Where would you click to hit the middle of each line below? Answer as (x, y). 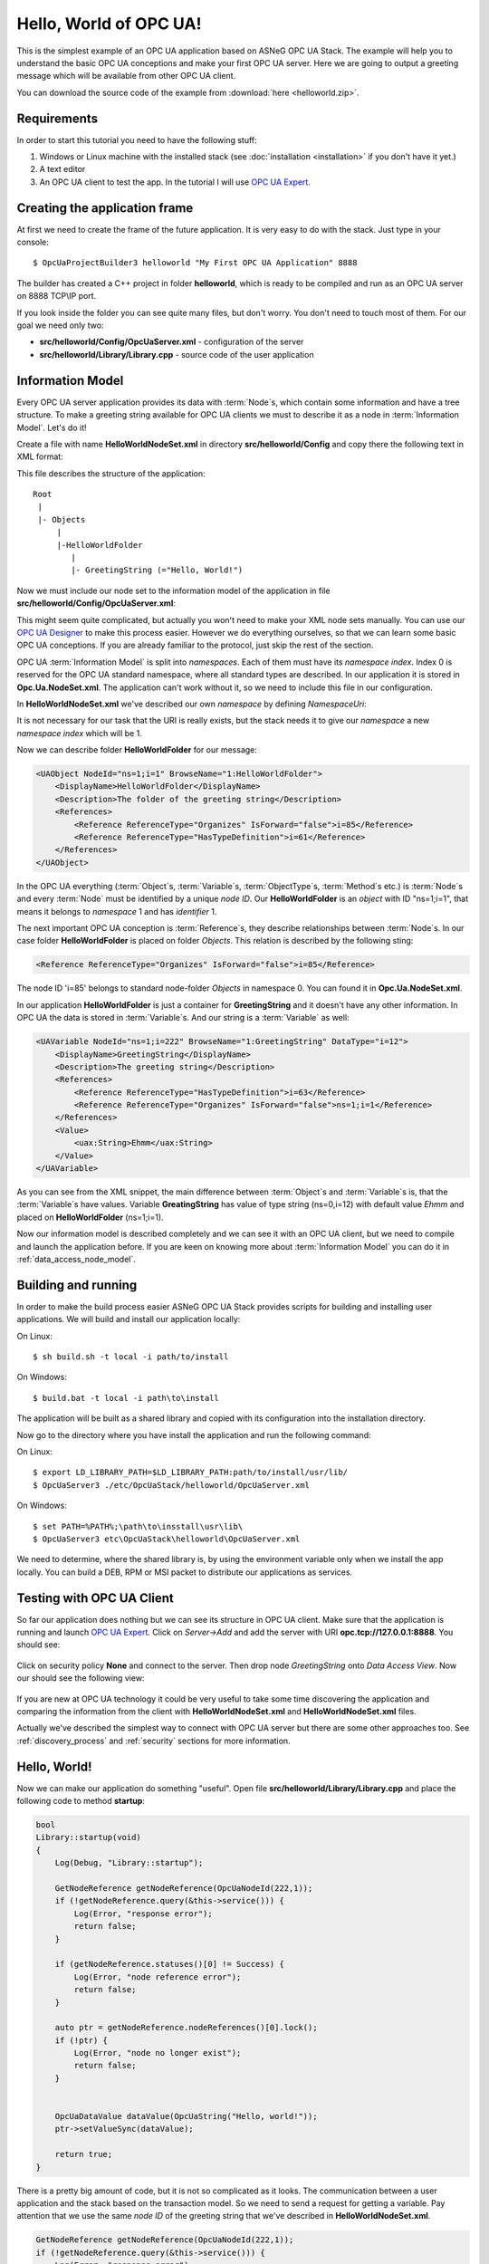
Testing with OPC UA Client (95, 1598)
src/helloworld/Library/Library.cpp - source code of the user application (177, 354)
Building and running (77, 1285)
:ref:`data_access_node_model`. (76, 1259)
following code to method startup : (81, 1801)
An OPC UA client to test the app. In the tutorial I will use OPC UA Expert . (175, 182)
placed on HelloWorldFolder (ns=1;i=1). (90, 1217)
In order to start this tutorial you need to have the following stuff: (137, 139)
